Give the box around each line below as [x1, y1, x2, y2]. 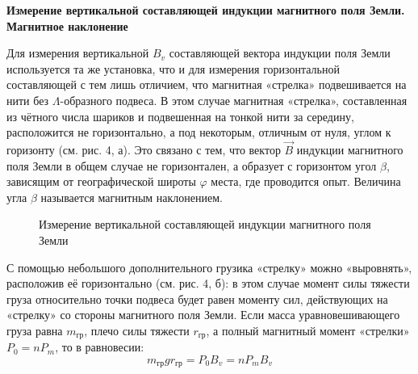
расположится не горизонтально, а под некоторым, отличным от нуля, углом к [6, 124, 391, 141]
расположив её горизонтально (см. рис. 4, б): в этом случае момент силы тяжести [6, 275, 410, 292]
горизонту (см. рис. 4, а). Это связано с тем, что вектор [6, 141, 281, 158]
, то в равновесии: [55, 338, 144, 355]
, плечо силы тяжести [84, 321, 190, 338]
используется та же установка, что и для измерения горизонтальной [6, 60, 340, 77]
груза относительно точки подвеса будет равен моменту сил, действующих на [6, 290, 388, 307]
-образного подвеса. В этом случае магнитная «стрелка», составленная [60, 91, 408, 108]
